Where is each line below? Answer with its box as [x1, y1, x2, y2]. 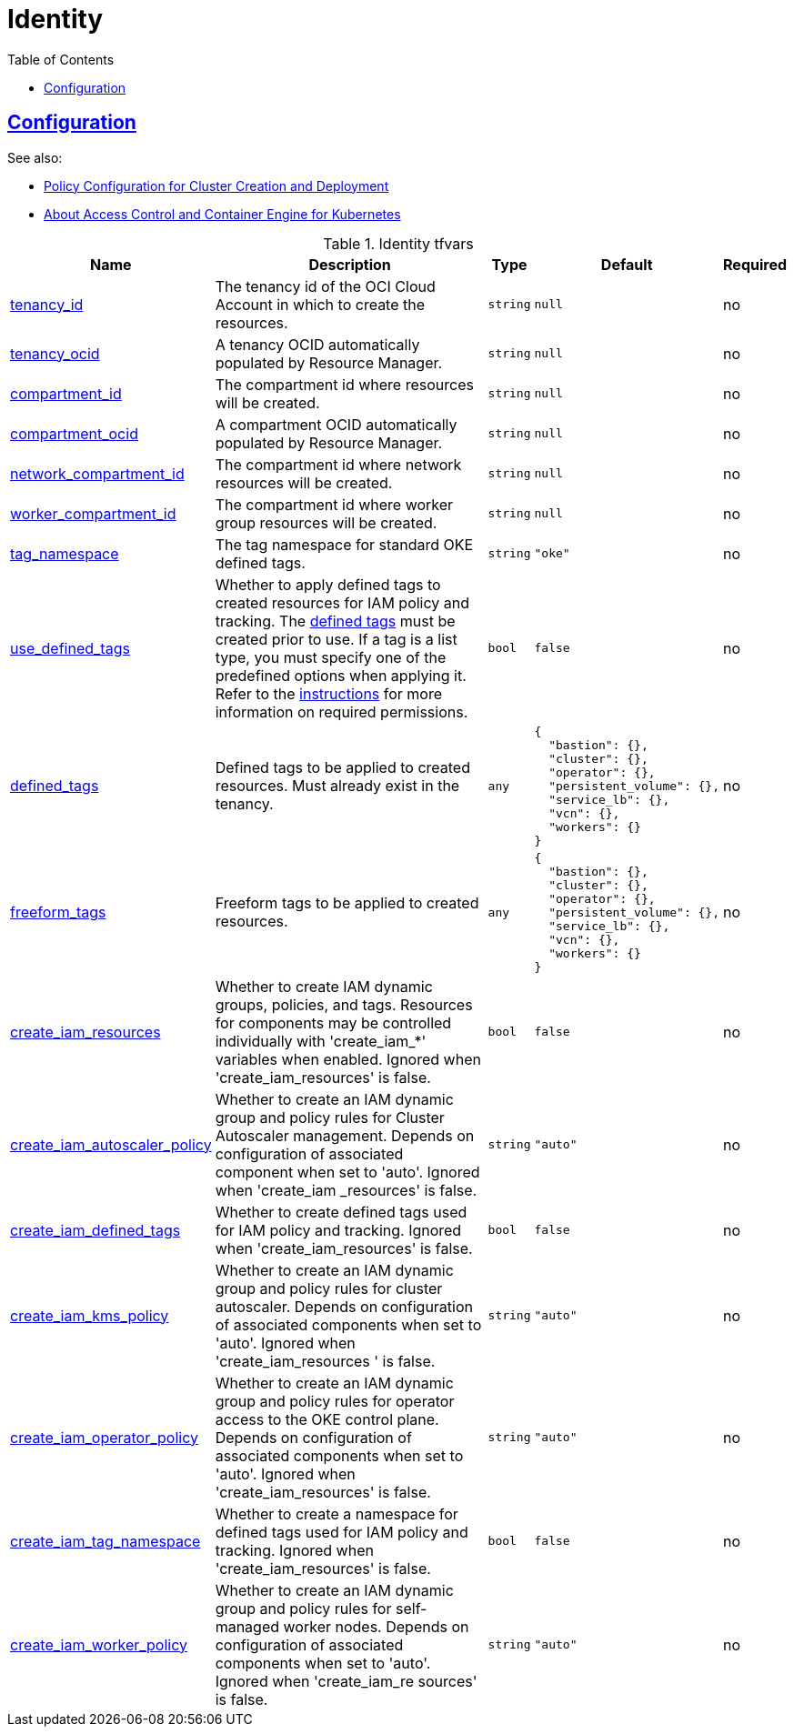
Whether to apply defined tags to [215, 575, 441, 594]
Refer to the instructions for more [215, 684, 443, 703]
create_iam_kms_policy [10, 1306, 169, 1325]
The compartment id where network [215, 455, 462, 474]
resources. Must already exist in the [215, 777, 460, 796]
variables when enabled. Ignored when [215, 1049, 481, 1068]
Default [600, 255, 653, 274]
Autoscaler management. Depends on [215, 1126, 475, 1145]
